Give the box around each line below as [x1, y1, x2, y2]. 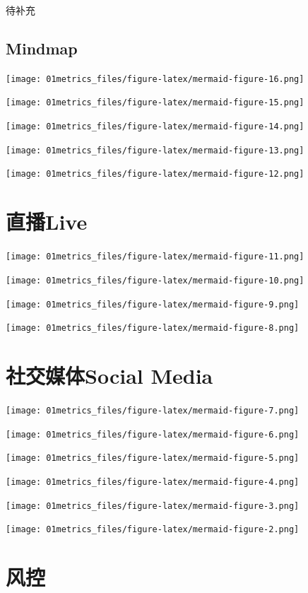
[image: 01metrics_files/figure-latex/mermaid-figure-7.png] [6, 405, 300, 416]
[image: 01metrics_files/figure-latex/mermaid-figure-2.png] [6, 524, 300, 535]
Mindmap [6, 37, 78, 59]
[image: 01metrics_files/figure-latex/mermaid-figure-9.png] [6, 299, 300, 310]
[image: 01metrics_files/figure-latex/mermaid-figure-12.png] [6, 169, 304, 180]
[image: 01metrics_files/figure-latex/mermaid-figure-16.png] [6, 74, 304, 84]
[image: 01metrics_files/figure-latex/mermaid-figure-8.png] [6, 323, 300, 334]
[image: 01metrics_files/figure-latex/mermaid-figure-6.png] [6, 429, 300, 440]
